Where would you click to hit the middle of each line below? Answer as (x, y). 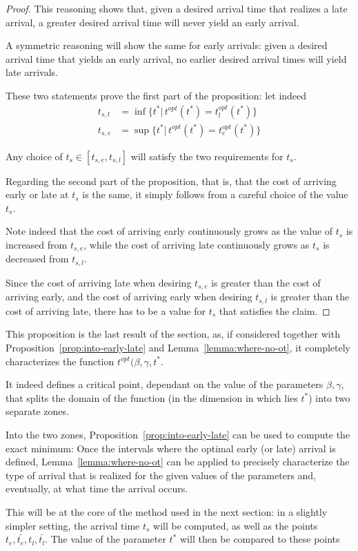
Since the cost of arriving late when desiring (99, 282)
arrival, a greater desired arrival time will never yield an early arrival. (152, 22)
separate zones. (37, 411)
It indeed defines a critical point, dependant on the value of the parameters (165, 384)
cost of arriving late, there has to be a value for (106, 310)
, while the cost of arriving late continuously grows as (197, 244)
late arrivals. (32, 72)
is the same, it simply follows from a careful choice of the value (215, 194)
